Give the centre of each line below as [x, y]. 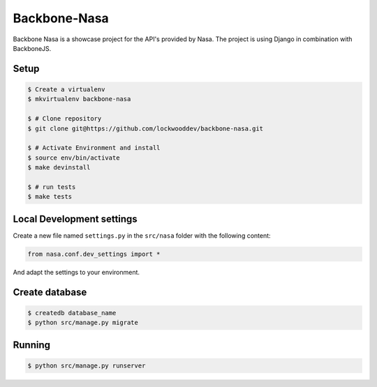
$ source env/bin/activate [74, 158]
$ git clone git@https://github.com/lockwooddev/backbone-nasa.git [146, 128]
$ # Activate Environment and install [94, 148]
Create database [50, 292]
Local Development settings [75, 219]
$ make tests [50, 197]
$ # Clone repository [65, 119]
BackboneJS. [32, 48]
